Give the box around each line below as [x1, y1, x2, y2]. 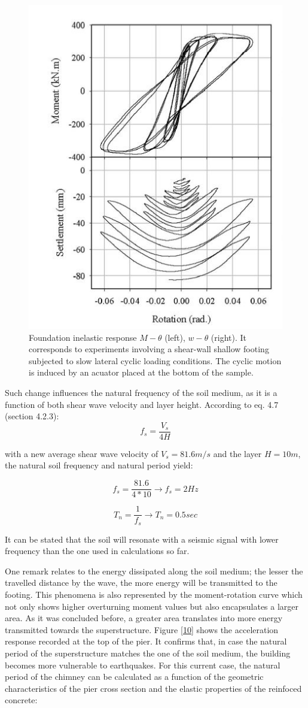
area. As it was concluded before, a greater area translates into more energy [5, 612, 283, 624]
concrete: [5, 694, 38, 706]
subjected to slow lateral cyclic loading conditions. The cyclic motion [29, 354, 282, 367]
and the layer [213, 447, 262, 459]
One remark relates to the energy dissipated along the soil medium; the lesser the [5, 564, 303, 577]
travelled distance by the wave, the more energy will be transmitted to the [5, 576, 277, 589]
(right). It [211, 331, 247, 343]
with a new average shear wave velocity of [5, 447, 158, 459]
